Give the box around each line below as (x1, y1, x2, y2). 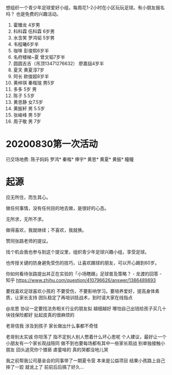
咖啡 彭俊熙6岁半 (13, 48, 49, 53)
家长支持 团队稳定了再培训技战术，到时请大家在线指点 (19, 294, 133, 300)
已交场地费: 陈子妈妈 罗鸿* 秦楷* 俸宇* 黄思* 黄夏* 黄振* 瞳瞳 (6, 156, 134, 162)
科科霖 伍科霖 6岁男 (13, 28, 55, 34)
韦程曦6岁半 (13, 41, 39, 47)
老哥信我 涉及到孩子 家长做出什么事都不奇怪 (6, 323, 98, 329)
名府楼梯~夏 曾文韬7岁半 (13, 54, 66, 60)
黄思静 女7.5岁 (13, 99, 44, 105)
